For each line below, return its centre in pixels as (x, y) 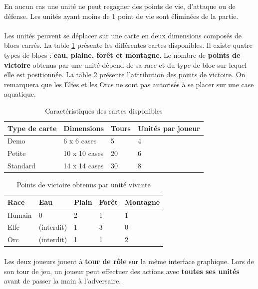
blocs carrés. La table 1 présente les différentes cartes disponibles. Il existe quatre (129, 45)
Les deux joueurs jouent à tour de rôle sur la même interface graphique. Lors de (129, 261)
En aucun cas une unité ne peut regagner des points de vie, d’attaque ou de (120, 6)
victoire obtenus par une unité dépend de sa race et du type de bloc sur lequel (126, 65)
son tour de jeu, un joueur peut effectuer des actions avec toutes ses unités (122, 271)
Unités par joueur (169, 128)
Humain (20, 215)
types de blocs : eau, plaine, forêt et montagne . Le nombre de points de (122, 55)
